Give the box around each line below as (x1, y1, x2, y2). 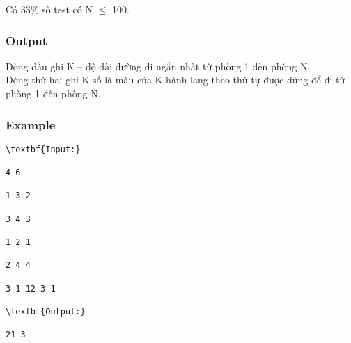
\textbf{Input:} (6, 144, 81, 154)
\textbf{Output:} (6, 307, 86, 317)
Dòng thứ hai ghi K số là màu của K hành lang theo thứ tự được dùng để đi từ (6, 72, 345, 87)
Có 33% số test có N (6, 2, 93, 16)
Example (6, 115, 56, 133)
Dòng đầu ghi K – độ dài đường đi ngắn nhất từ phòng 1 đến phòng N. (6, 58, 311, 73)
